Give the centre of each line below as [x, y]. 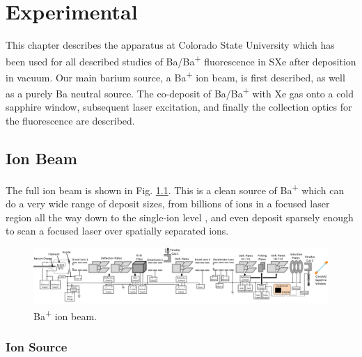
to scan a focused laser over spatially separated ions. [117, 231]
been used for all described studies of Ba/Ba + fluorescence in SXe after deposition [181, 60]
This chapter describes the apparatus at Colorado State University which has [170, 45]
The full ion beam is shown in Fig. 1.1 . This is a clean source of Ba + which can [175, 189]
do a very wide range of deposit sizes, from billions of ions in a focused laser [168, 204]
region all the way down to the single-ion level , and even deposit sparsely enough [180, 217]
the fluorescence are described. [70, 121]
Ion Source [37, 346]
